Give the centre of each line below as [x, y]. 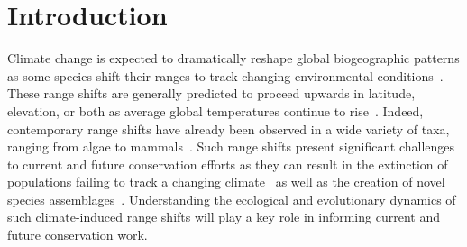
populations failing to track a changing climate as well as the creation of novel [226, 182]
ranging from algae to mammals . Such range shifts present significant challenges [231, 146]
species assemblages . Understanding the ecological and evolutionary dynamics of [232, 199]
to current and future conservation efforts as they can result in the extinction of [228, 164]
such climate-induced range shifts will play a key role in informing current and [224, 217]
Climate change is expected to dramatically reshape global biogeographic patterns [233, 58]
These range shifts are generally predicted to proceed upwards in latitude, [211, 93]
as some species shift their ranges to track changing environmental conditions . [225, 75]
